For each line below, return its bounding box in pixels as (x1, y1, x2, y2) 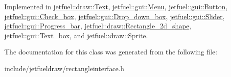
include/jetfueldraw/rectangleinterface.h (4, 63, 124, 73)
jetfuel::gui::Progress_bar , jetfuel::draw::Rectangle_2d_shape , (4, 21, 191, 31)
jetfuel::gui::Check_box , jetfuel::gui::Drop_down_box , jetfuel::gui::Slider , (4, 11, 225, 21)
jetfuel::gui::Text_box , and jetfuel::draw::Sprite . (4, 30, 148, 40)
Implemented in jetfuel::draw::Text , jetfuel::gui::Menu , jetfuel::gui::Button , (4, 1, 228, 11)
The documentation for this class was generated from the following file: (4, 47, 217, 57)
